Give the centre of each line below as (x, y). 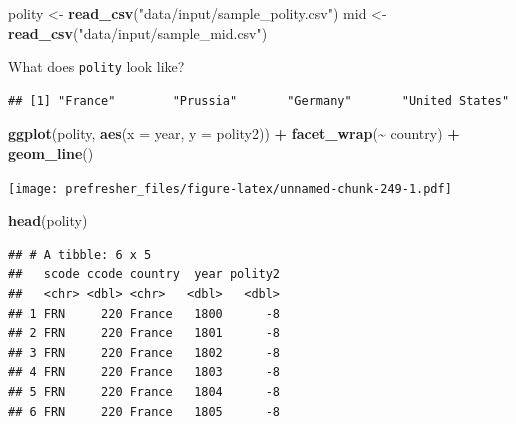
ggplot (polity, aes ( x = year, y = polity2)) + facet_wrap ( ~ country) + (234, 133)
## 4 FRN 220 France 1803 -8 (144, 372)
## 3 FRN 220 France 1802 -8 (144, 352)
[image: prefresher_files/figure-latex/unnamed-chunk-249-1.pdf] (230, 188)
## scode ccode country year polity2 (144, 274)
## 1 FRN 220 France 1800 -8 (144, 313)
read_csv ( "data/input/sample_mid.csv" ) (138, 32)
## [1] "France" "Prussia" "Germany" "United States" (259, 100)
